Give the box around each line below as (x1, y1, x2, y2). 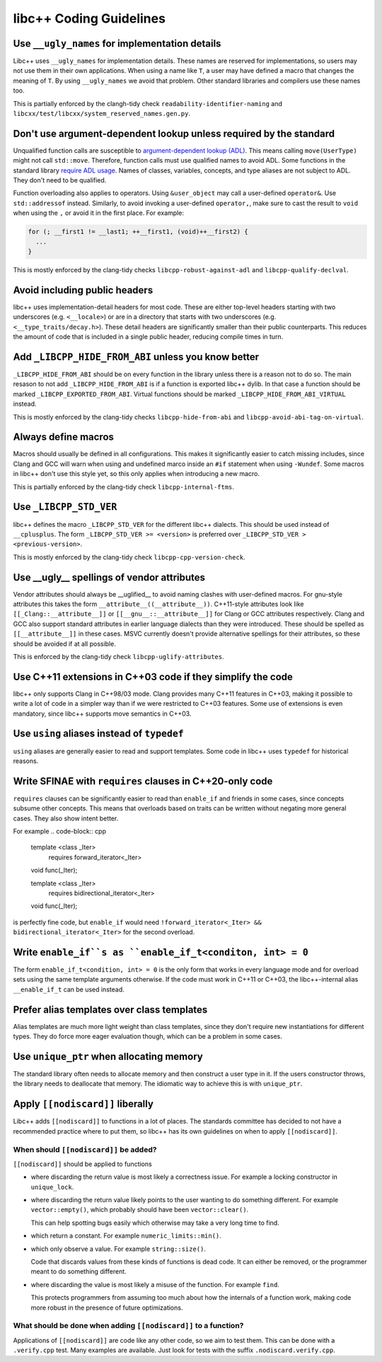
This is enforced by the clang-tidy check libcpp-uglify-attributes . (13, 652, 224, 660)
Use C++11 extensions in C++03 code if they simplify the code (13, 670, 294, 682)
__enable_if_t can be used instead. (13, 985, 125, 994)
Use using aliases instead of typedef (13, 728, 184, 740)
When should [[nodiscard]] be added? (13, 1144, 157, 1154)
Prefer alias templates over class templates (13, 1003, 208, 1015)
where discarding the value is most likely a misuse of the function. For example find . (30, 1280, 279, 1288)
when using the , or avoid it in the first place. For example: (13, 209, 184, 217)
